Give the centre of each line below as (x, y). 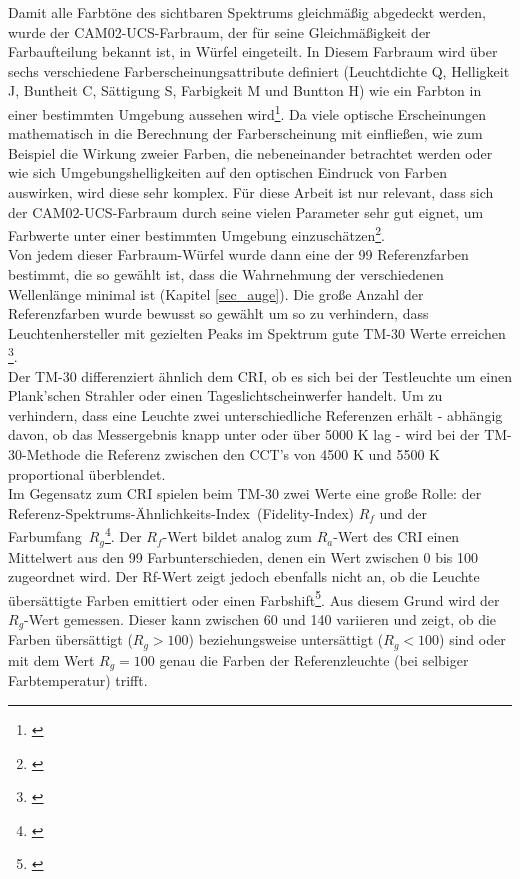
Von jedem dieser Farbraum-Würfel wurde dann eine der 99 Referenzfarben (238, 254)
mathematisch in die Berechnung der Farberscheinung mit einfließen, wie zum (245, 133)
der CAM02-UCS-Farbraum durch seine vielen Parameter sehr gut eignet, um (246, 211)
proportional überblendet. (87, 473)
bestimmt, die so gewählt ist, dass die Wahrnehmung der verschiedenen (226, 274)
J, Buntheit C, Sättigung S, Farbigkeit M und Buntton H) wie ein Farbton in (245, 90)
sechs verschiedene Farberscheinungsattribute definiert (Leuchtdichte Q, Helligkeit (259, 70)
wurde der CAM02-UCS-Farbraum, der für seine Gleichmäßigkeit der (219, 31)
